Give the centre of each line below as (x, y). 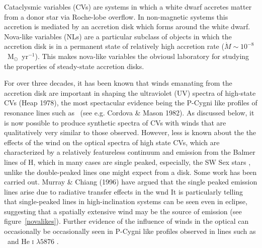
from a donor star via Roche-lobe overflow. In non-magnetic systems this (116, 16)
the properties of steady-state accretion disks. (74, 66)
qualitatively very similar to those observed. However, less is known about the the (130, 132)
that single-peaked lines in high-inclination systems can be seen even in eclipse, (126, 201)
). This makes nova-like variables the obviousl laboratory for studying (142, 56)
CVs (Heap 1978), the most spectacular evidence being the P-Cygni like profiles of (131, 103)
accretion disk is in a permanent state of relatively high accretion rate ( (114, 46)
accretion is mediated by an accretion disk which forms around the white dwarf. (127, 26)
